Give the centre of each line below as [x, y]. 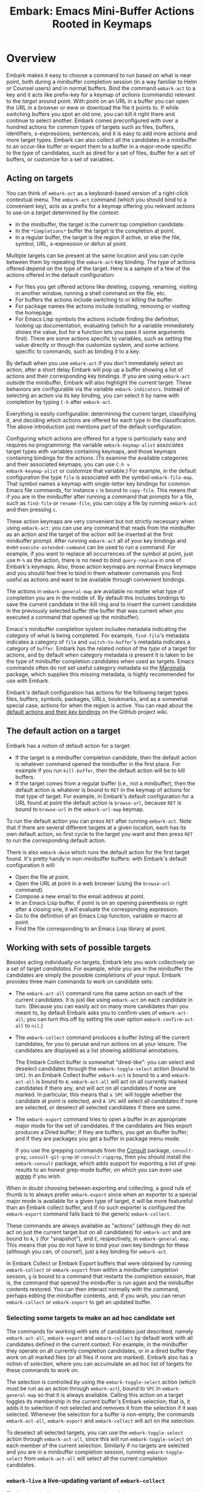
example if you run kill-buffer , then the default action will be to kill [100, 770]
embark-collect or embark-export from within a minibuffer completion [93, 1270]
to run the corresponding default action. [56, 840]
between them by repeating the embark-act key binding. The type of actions [101, 262]
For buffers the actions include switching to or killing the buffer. [94, 299]
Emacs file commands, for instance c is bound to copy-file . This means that [102, 490]
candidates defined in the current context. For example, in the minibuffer [97, 1344]
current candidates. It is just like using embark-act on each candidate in [104, 1000]
